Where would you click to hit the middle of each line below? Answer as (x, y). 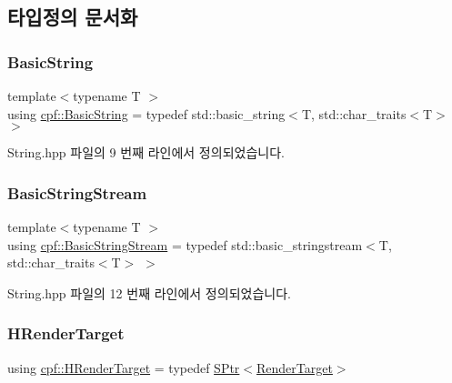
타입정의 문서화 (73, 17)
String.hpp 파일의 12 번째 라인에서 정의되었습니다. (149, 292)
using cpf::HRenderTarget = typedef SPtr (124, 367)
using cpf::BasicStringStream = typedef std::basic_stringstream (185, 244)
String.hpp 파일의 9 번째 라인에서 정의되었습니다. (146, 152)
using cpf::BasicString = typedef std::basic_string (146, 113)
